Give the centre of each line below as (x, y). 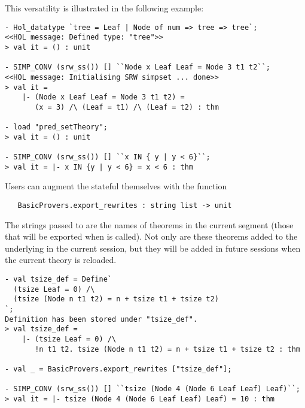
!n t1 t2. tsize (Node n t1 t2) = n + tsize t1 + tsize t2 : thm (167, 349)
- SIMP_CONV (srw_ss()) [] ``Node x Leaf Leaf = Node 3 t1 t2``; (138, 67)
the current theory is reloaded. (61, 260)
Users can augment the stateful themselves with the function (116, 186)
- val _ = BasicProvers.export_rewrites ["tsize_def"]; (118, 369)
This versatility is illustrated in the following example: (104, 8)
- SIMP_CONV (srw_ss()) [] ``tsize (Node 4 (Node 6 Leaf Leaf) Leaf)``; (152, 389)
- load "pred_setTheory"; (56, 127)
